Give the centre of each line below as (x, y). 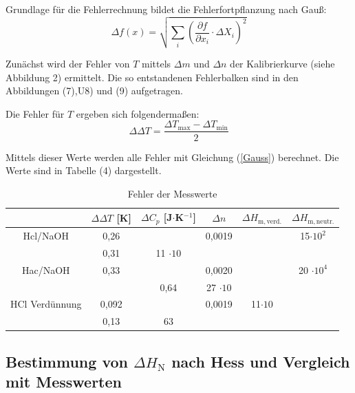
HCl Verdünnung (46, 304)
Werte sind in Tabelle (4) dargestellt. (84, 170)
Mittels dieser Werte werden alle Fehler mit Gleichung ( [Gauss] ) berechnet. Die (172, 157)
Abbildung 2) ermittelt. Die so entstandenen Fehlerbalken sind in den (152, 77)
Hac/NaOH (46, 269)
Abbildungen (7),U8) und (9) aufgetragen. (94, 91)
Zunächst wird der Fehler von (68, 64)
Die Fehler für (35, 113)
